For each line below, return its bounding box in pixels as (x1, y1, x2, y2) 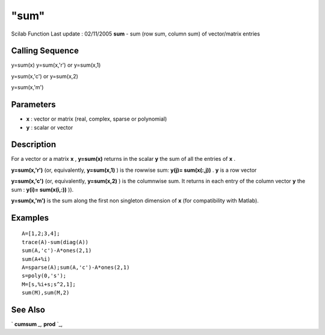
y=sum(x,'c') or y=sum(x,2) (11, 72, 78, 80)
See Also (11, 304, 45, 315)
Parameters (11, 99, 56, 110)
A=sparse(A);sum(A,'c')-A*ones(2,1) (22, 264, 130, 271)
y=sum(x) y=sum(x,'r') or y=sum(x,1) (11, 61, 101, 69)
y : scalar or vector (26, 124, 73, 131)
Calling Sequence (11, 46, 79, 56)
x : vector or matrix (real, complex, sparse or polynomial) (26, 115, 167, 123)
